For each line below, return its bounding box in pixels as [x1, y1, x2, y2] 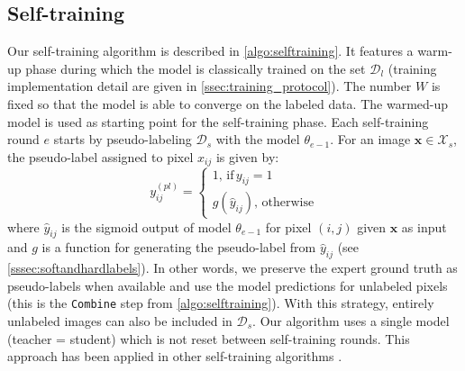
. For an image [330, 130, 411, 149]
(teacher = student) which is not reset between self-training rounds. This [7, 329, 410, 348]
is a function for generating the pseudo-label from [41, 238, 316, 257]
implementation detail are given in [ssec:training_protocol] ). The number [7, 77, 412, 95]
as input [401, 217, 447, 236]
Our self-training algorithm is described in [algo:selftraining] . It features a [7, 41, 414, 60]
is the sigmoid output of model [61, 217, 232, 236]
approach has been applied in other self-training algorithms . [7, 347, 342, 366]
